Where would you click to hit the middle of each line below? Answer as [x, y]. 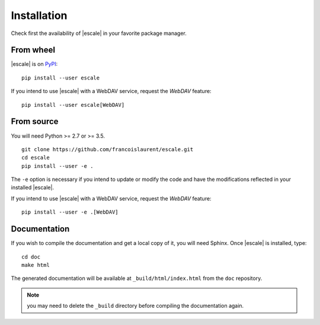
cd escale [36, 158]
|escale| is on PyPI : [34, 64]
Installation [39, 15]
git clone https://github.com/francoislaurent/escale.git [108, 149]
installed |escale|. [33, 187]
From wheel [33, 50]
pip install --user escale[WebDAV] [73, 105]
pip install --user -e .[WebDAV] [70, 212]
